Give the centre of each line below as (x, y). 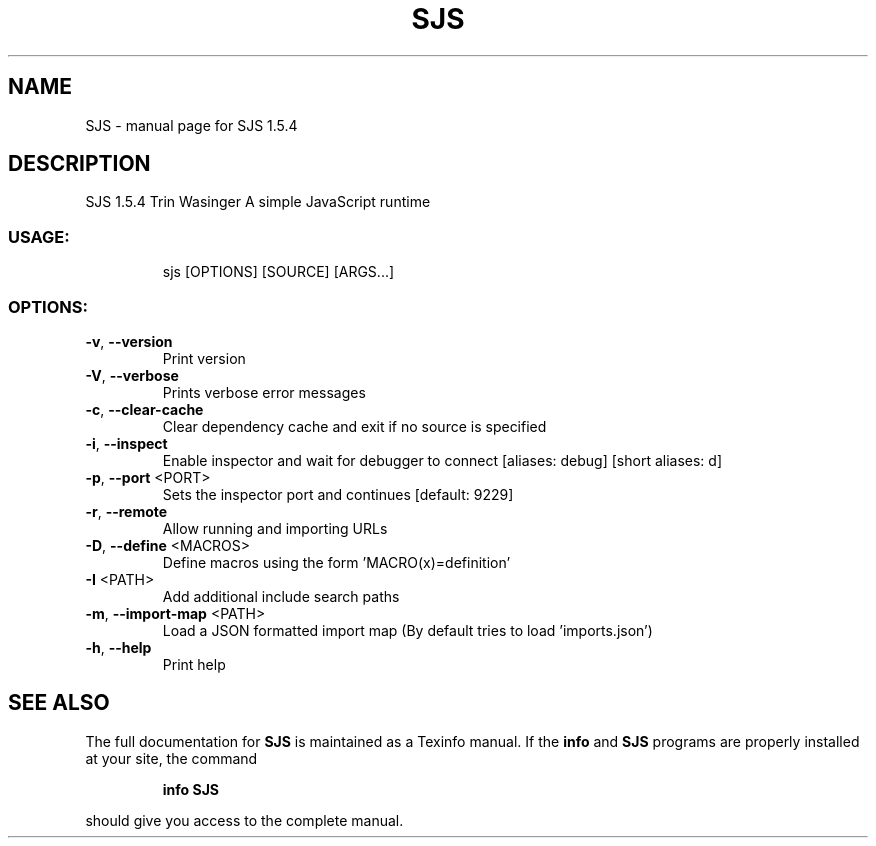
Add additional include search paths (281, 596)
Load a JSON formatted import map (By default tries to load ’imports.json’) (407, 630)
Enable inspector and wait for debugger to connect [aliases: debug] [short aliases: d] (442, 460)
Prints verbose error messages (264, 392)
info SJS (190, 789)
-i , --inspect (126, 443)
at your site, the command (171, 758)
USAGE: (39, 236)
